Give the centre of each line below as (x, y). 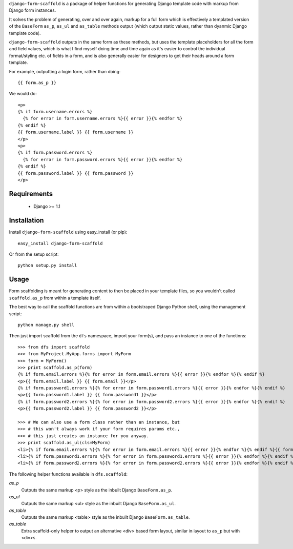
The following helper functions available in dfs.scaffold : (68, 474)
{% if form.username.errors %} (55, 112)
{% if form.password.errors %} (55, 153)
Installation (26, 220)
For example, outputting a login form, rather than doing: (65, 71)
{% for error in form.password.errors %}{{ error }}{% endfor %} (103, 159)
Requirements (31, 193)
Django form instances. (32, 10)
